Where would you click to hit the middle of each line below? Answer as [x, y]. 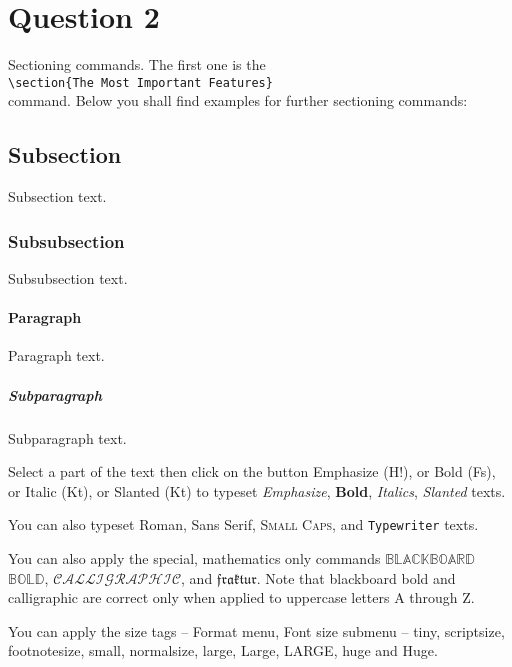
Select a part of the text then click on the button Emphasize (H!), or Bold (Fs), [252, 471]
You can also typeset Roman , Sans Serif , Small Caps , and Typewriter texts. [243, 524]
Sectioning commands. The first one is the [137, 64]
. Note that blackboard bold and [356, 577]
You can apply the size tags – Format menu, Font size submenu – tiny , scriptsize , [256, 630]
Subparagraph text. [67, 437]
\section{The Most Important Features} [140, 82]
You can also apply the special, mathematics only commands [194, 557]
